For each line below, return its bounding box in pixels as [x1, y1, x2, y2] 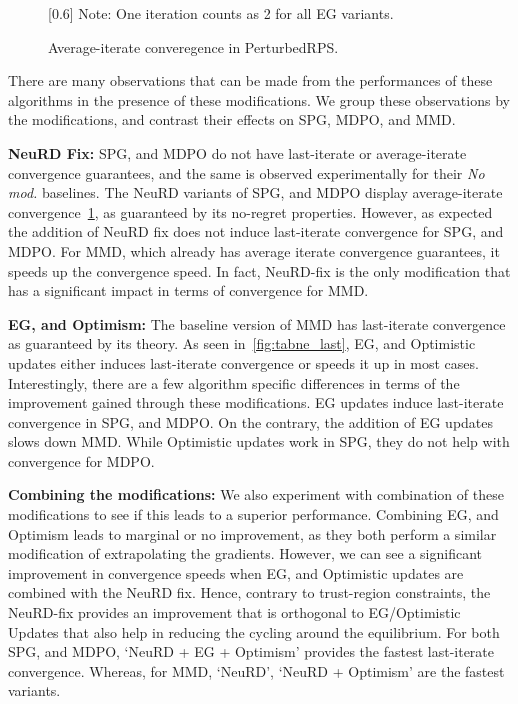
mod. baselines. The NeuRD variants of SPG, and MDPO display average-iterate [8, 182, 503, 203]
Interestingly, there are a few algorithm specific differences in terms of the [8, 372, 460, 393]
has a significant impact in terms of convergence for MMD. [8, 280, 369, 301]
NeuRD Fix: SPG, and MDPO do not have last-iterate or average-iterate [8, 142, 467, 163]
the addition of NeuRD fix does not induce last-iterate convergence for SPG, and [8, 221, 504, 242]
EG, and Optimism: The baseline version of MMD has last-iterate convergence [8, 313, 506, 334]
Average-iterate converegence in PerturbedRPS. [48, 36, 339, 57]
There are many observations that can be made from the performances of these [8, 70, 493, 91]
